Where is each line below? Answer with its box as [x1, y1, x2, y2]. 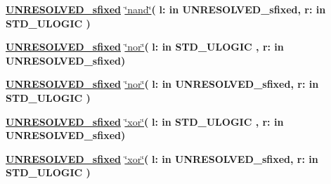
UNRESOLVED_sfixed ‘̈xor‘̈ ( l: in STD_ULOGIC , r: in [6, 114, 284, 129]
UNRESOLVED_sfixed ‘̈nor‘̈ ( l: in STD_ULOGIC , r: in [6, 39, 284, 54]
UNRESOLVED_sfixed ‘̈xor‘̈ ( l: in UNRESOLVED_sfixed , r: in [6, 151, 318, 166]
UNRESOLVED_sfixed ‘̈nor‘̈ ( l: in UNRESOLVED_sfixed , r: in [6, 77, 319, 91]
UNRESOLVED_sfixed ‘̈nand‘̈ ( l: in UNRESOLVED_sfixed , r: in [6, 2, 326, 16]
